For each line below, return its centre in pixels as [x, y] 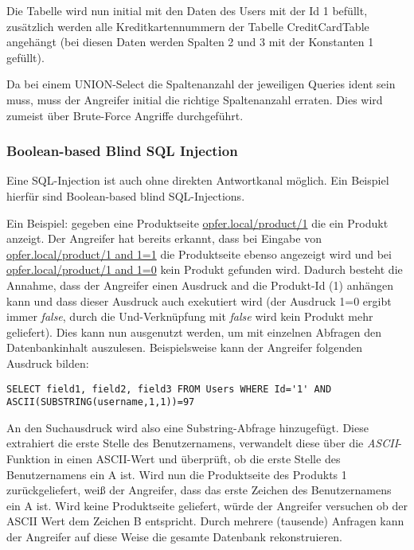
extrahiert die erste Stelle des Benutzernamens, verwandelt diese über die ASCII [203, 443]
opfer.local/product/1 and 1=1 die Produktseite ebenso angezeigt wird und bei [199, 254]
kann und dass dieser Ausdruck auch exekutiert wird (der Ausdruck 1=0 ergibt [199, 300]
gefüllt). [25, 57]
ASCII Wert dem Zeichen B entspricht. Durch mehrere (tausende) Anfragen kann [205, 521]
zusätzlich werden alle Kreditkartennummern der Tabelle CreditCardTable [188, 26]
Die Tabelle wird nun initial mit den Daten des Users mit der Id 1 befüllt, [187, 10]
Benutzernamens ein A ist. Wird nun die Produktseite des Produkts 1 [177, 474]
